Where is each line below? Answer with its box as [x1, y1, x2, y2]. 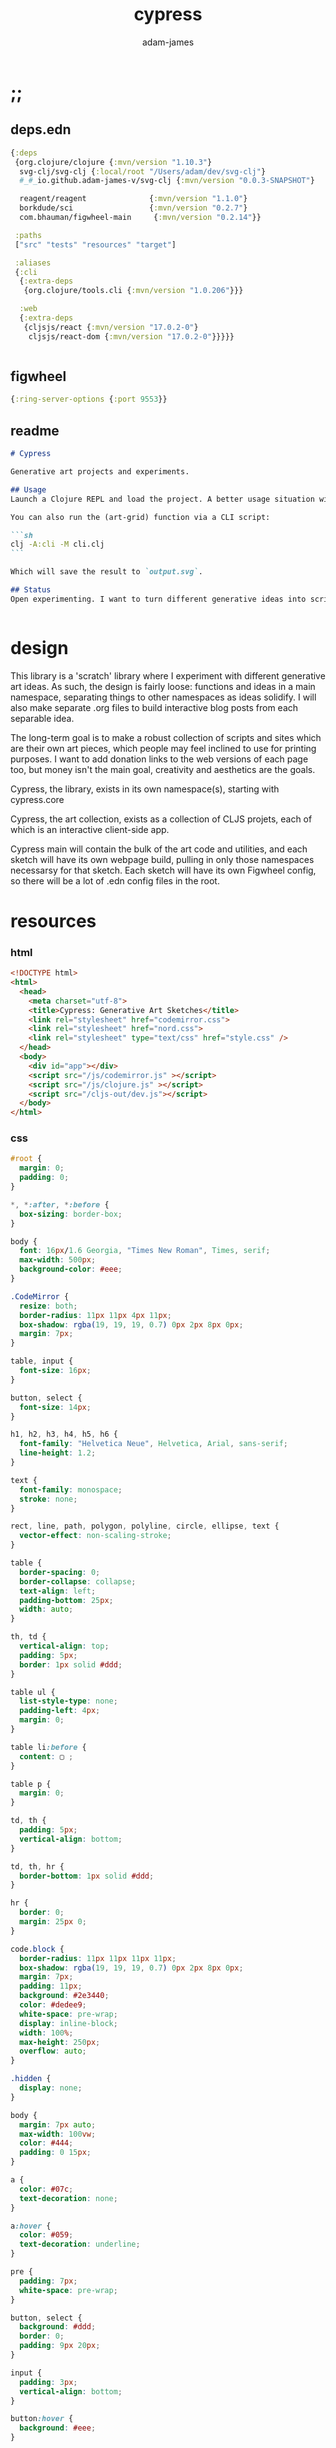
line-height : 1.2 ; [19, 1448, 97, 1458]
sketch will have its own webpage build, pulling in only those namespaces [10, 853, 315, 865]
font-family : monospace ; [19, 1484, 123, 1495]
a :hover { [10, 2221, 52, 2231]
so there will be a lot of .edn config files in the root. [10, 874, 220, 887]
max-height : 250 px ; [19, 2037, 101, 2047]
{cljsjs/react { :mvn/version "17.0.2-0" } [23, 322, 199, 332]
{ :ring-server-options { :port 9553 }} [10, 394, 168, 405]
